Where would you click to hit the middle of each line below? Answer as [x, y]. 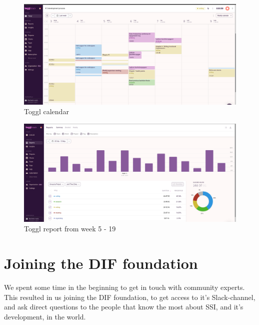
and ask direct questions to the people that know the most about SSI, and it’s [124, 307]
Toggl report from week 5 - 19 [70, 229]
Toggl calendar [46, 111]
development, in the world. [45, 316]
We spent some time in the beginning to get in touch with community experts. [124, 287]
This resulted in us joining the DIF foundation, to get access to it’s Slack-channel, [130, 297]
